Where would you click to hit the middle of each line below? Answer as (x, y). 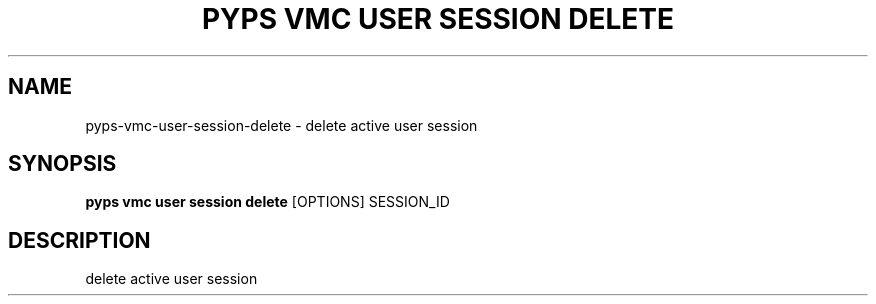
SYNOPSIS (62, 164)
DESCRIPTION (79, 240)
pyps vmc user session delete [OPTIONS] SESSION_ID (267, 202)
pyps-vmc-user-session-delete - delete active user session (281, 125)
